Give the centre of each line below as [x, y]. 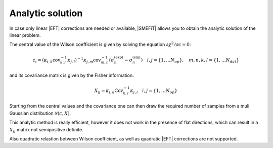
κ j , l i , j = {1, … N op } [154, 91]
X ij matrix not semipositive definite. [46, 130]
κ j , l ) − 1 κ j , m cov [84, 60]
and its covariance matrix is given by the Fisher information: [72, 75]
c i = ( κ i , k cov [47, 61]
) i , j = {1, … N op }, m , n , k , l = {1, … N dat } [190, 61]
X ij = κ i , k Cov [109, 91]
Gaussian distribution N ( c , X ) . [40, 113]
